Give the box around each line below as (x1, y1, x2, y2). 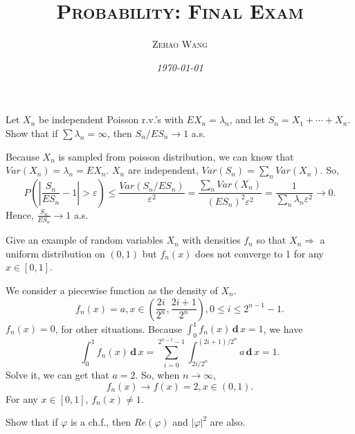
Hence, (6, 207, 34, 221)
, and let (229, 112, 266, 127)
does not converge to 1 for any (195, 246, 324, 260)
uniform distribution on (6, 246, 105, 260)
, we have (263, 321, 303, 335)
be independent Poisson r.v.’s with (39, 112, 183, 127)
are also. (210, 415, 246, 429)
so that (256, 233, 286, 247)
